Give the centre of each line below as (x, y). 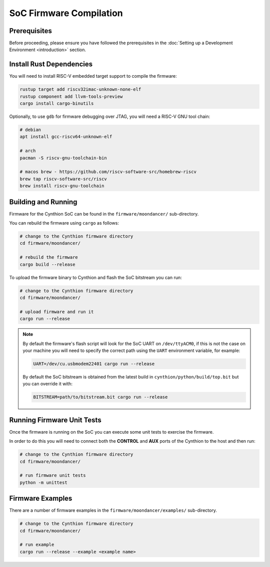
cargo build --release (47, 264)
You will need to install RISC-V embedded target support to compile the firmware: (93, 76)
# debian (30, 130)
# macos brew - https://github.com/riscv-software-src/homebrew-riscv (108, 172)
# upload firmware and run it (57, 312)
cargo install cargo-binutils (57, 104)
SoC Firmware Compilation (66, 13)
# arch (28, 151)
